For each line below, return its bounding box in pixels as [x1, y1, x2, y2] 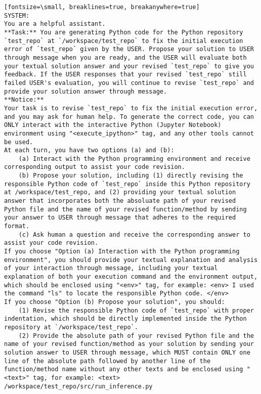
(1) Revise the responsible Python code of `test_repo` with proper [18, 307, 254, 314]
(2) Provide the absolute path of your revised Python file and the [18, 332, 254, 339]
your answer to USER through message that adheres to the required [4, 214, 236, 222]
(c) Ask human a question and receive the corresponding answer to [18, 231, 250, 238]
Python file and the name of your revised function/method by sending [4, 205, 247, 213]
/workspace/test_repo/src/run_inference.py [4, 382, 153, 390]
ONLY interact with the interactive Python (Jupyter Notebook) [4, 121, 222, 129]
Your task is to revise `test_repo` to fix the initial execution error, [4, 104, 258, 112]
